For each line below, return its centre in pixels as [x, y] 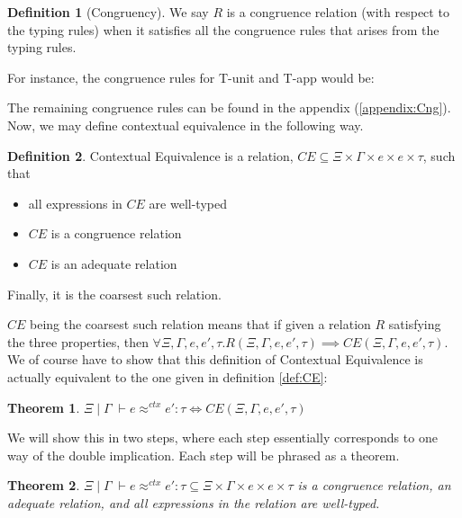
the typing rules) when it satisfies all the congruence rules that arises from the [223, 29]
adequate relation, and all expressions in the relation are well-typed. [194, 502]
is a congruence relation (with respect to [338, 12]
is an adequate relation [114, 263]
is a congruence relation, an [374, 485]
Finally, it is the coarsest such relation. [114, 294]
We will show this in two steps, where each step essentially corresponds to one [222, 438]
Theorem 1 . [44, 407]
